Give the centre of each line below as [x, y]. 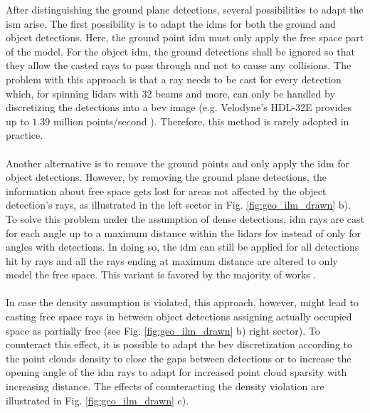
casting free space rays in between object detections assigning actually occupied [179, 317]
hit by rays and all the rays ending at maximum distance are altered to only [172, 260]
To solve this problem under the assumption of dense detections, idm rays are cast [185, 218]
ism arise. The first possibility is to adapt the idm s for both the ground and [171, 23]
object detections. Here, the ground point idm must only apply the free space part [185, 37]
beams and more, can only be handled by [245, 93]
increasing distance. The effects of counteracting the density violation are [165, 386]
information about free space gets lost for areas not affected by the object [166, 190]
